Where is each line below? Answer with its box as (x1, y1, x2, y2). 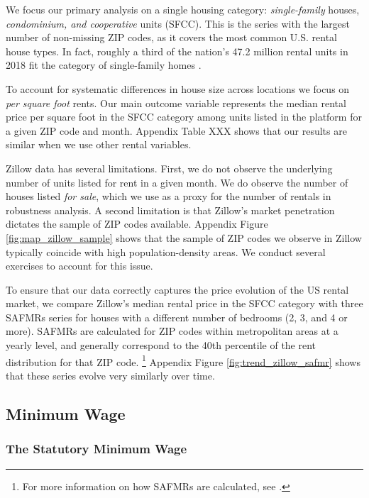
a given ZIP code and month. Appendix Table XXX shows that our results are (6, 123, 347, 138)
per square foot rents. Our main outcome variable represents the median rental (6, 95, 346, 110)
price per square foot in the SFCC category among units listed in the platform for (6, 109, 362, 124)
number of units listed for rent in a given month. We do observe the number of (6, 175, 348, 189)
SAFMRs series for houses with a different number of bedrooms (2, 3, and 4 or (6, 309, 348, 324)
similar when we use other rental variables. (6, 137, 192, 152)
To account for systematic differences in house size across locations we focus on (6, 81, 350, 96)
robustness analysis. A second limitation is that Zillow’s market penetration (6, 202, 335, 217)
